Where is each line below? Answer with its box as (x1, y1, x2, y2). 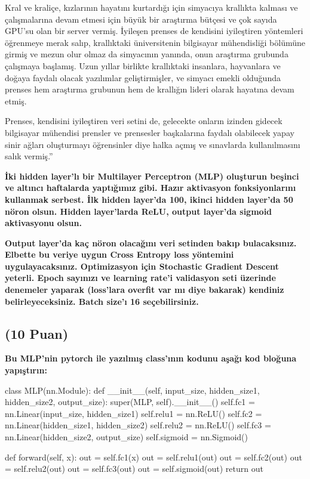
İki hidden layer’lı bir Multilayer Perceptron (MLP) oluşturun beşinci (5, 169, 299, 182)
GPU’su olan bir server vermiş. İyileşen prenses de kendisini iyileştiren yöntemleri (5, 24, 303, 37)
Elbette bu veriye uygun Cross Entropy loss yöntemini (5, 248, 234, 261)
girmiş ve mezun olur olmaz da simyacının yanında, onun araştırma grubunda (5, 48, 288, 60)
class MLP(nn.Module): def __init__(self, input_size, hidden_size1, (5, 384, 260, 396)
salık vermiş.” (5, 150, 53, 162)
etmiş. (5, 94, 27, 107)
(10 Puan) (5, 324, 69, 342)
